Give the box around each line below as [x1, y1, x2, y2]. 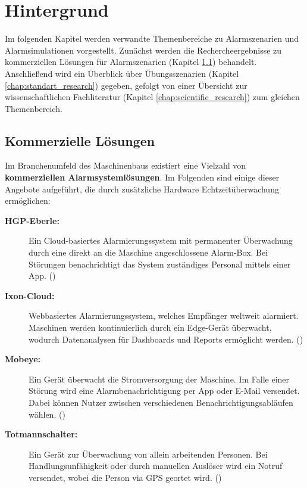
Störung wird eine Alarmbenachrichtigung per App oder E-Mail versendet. [29, 384, 300, 397]
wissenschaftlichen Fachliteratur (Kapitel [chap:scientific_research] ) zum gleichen [5, 91, 300, 103]
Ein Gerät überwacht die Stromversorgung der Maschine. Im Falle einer [29, 372, 290, 385]
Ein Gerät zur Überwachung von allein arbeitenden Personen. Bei [29, 447, 268, 460]
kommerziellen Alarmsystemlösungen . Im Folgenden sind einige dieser [5, 171, 280, 184]
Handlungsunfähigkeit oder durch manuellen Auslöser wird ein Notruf [29, 459, 283, 472]
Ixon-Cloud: [5, 289, 55, 301]
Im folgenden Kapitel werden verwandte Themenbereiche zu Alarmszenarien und [5, 32, 299, 45]
